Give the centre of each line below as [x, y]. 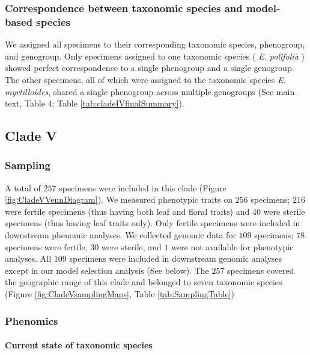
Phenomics [32, 320]
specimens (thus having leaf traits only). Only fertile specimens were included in [153, 223]
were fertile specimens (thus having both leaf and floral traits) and [127, 211]
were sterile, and [131, 246]
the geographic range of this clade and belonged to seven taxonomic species [144, 282]
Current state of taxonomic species [79, 345]
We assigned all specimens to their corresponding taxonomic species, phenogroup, [155, 44]
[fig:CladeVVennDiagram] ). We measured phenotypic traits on [119, 199]
